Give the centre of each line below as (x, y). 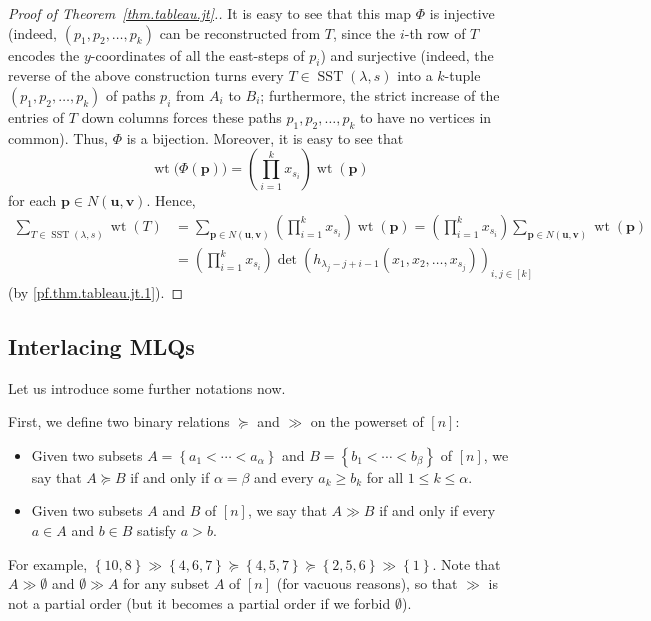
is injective (462, 13)
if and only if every (437, 510)
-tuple (462, 75)
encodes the (44, 54)
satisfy (157, 530)
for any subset (166, 583)
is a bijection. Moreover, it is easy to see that (265, 137)
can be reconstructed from (240, 32)
